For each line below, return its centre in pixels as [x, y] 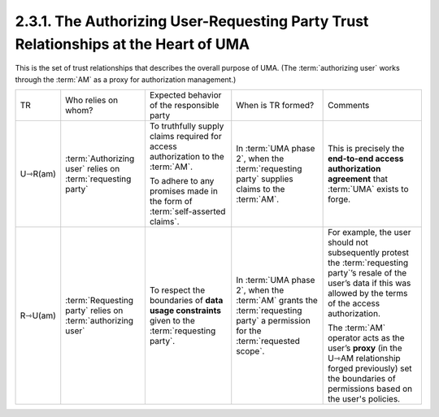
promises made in [184, 191]
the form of [171, 202]
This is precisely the [366, 149]
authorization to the [187, 157]
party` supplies [265, 179]
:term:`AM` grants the [277, 301]
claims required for [186, 137]
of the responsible [184, 106]
